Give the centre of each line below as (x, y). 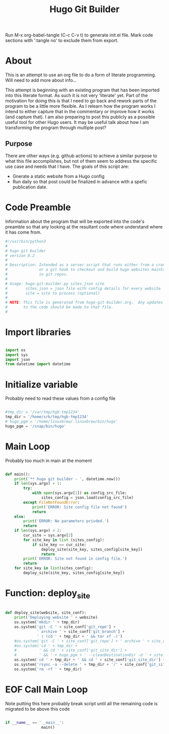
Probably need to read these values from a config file (60, 398)
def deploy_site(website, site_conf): (46, 613)
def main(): (18, 474)
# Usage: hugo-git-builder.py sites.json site (55, 284)
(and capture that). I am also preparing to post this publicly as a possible (80, 117)
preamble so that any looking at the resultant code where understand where (84, 226)
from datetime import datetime (38, 364)
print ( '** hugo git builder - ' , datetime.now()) (67, 479)
